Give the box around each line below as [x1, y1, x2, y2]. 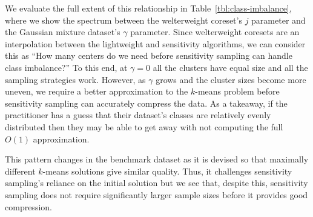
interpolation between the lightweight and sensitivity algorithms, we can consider [5, 37, 306, 50]
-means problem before [195, 85, 280, 98]
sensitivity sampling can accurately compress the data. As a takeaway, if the [5, 96, 288, 109]
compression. [5, 200, 52, 213]
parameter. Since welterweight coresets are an [130, 25, 300, 38]
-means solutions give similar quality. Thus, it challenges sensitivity [42, 164, 292, 177]
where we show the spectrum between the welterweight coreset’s [5, 13, 242, 26]
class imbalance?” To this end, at [5, 61, 128, 73]
